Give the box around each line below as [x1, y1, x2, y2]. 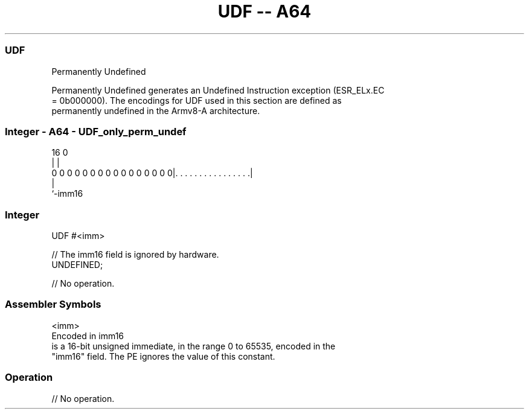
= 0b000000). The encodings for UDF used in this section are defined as [51, 95, 342, 106]
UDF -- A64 [217, 1, 312, 22]
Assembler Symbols [5, 298, 101, 311]
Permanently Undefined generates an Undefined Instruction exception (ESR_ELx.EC [51, 84, 385, 95]
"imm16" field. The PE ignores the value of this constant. [51, 351, 275, 361]
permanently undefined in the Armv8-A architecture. [51, 105, 260, 116]
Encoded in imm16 [51, 330, 124, 341]
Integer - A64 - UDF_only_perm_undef [5, 125, 187, 138]
